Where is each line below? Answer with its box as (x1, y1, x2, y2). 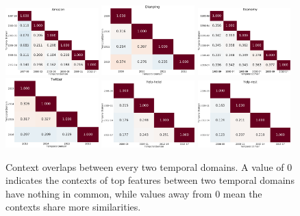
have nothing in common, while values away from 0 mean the (5, 186, 262, 200)
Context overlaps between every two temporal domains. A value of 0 (5, 159, 292, 174)
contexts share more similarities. (5, 200, 141, 214)
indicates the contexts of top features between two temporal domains (5, 173, 295, 187)
